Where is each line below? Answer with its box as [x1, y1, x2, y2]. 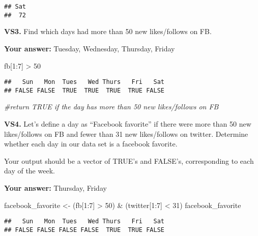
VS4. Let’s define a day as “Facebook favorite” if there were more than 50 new [4, 119, 251, 129]
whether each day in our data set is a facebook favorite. [4, 138, 178, 149]
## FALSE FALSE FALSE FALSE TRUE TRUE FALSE [4, 226, 164, 233]
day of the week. [4, 165, 55, 176]
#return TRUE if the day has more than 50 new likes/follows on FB [4, 101, 219, 112]
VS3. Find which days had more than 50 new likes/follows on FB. [4, 26, 212, 37]
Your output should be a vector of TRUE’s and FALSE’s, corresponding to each [4, 155, 254, 166]
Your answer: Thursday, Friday [4, 182, 107, 193]
